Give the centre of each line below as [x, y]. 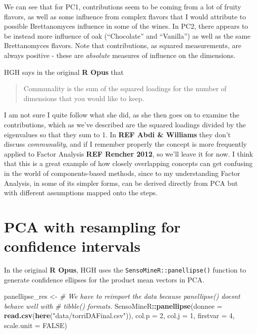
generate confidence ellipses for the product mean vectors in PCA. [104, 279]
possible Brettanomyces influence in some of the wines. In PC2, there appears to [126, 26]
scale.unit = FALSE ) [36, 325]
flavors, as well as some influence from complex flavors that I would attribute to [125, 16]
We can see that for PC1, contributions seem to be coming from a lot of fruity [123, 6]
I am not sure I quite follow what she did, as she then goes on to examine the [122, 115]
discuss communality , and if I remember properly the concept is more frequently [126, 144]
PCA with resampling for [92, 226]
